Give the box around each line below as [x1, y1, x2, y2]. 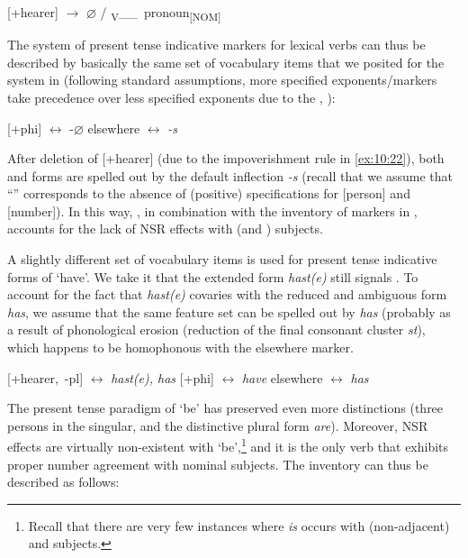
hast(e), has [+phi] [111, 368, 214, 387]
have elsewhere [241, 368, 323, 387]
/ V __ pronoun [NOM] [100, 3, 221, 23]
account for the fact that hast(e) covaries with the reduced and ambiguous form [7, 285, 447, 304]
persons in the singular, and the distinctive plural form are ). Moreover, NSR [7, 416, 428, 435]
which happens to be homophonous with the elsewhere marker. [7, 338, 354, 357]
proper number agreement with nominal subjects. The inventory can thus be [7, 454, 428, 473]
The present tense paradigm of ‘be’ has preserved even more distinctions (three [7, 398, 444, 417]
